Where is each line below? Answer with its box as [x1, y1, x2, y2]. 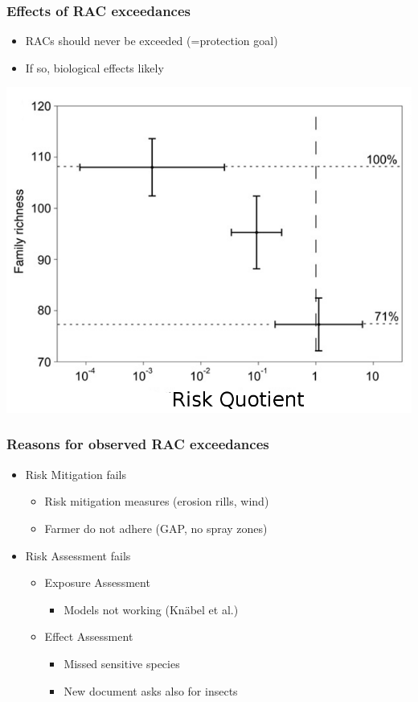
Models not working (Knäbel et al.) [64, 601, 239, 617]
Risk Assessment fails [25, 547, 131, 564]
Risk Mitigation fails [25, 465, 126, 482]
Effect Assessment [44, 628, 133, 645]
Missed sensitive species [64, 655, 180, 671]
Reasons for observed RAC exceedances [6, 434, 269, 454]
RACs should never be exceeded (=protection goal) [25, 32, 278, 49]
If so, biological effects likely [25, 59, 164, 76]
